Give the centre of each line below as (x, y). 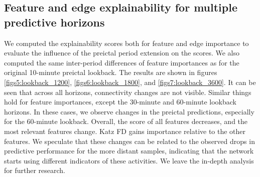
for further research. (35, 170)
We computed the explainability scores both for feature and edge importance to (126, 43)
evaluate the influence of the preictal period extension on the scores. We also (122, 53)
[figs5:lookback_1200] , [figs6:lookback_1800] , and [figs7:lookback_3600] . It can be (130, 82)
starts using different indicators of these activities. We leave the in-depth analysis (129, 160)
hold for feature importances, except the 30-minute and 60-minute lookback (120, 102)
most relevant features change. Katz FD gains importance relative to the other (125, 131)
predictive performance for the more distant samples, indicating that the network (129, 151)
